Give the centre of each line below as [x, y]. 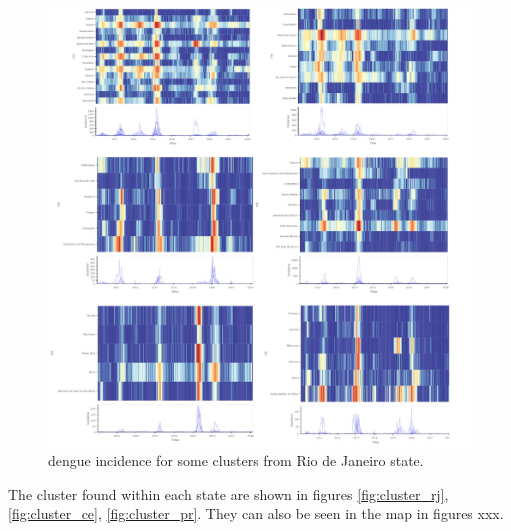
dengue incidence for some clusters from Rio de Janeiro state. [236, 460]
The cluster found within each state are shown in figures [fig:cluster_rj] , [228, 493]
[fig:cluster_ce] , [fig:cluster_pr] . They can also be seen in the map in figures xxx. [256, 513]
